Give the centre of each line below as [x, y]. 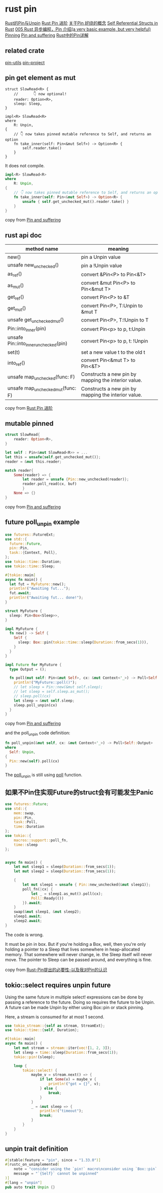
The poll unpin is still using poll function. [44, 776]
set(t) [14, 352]
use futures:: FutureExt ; [30, 534]
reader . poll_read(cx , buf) [50, 484]
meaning [118, 249]
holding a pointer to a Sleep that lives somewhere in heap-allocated [73, 949]
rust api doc [24, 235]
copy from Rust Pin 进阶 [29, 408]
